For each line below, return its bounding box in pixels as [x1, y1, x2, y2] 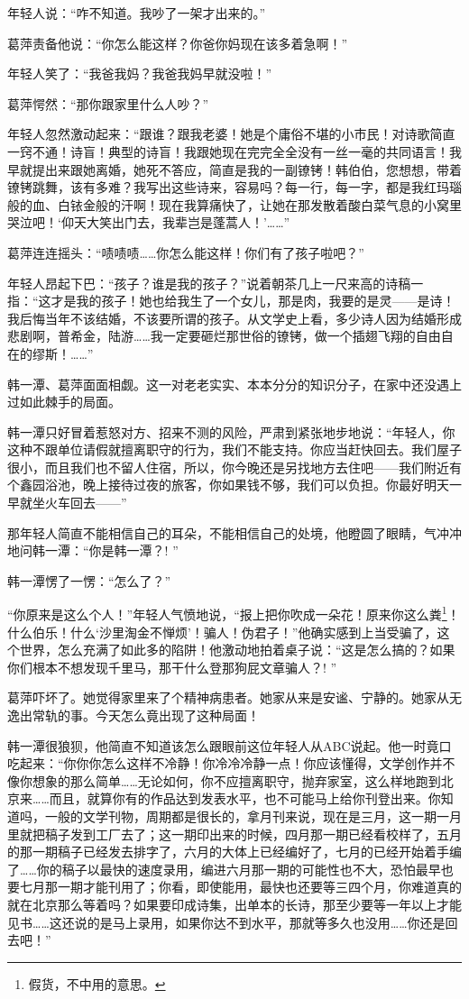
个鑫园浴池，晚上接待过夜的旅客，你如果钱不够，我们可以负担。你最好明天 [7, 475, 449, 494]
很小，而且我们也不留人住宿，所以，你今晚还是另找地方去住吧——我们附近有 [7, 457, 462, 476]
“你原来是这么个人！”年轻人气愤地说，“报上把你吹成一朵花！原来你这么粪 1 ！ [7, 602, 460, 624]
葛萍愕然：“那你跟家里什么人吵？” [7, 94, 209, 113]
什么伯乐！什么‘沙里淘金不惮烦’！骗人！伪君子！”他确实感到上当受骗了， [7, 622, 437, 641]
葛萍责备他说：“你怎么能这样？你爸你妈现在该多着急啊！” [7, 33, 348, 52]
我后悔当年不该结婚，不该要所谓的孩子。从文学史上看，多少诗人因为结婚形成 [7, 308, 462, 327]
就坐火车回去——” [19, 493, 127, 512]
